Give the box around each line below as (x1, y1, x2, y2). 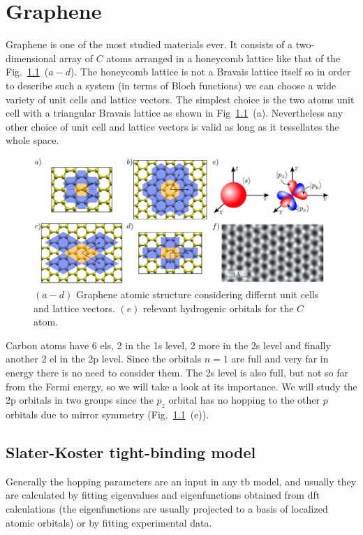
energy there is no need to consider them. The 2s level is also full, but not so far (6, 365, 348, 380)
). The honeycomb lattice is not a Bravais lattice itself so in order (71, 64, 351, 79)
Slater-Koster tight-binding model (6, 441, 256, 462)
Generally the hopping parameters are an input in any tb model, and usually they (6, 474, 357, 488)
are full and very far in (231, 351, 329, 366)
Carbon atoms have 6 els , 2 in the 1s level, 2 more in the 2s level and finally (6, 337, 331, 352)
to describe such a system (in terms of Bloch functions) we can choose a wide (6, 78, 336, 92)
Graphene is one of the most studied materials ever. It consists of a (6, 37, 292, 52)
